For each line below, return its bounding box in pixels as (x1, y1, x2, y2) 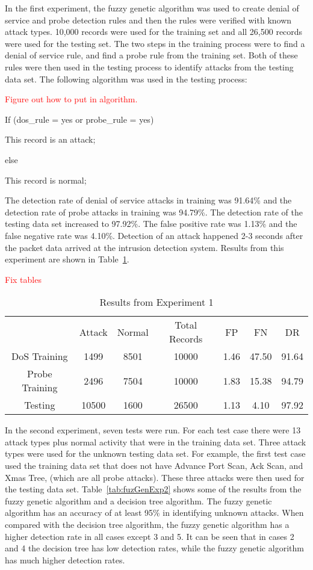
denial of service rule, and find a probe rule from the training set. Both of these (5, 49, 298, 61)
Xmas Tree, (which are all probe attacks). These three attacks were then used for (5, 471, 305, 483)
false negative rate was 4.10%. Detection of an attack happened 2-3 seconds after (5, 229, 303, 241)
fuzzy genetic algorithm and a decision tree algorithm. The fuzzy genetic (5, 494, 272, 507)
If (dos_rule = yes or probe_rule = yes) (5, 113, 154, 125)
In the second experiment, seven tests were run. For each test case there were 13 (5, 424, 301, 436)
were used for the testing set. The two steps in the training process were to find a (5, 37, 305, 49)
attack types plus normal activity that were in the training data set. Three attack (5, 435, 306, 448)
